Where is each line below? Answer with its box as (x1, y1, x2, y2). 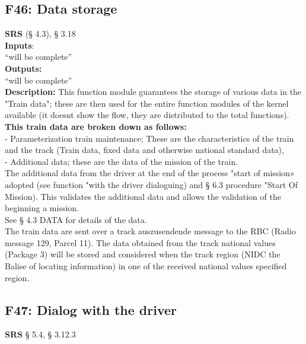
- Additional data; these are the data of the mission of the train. (5, 155, 238, 167)
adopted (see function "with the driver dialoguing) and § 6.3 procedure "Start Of (5, 178, 298, 190)
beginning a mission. (5, 202, 79, 214)
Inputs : (5, 39, 34, 51)
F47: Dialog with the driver (5, 300, 177, 318)
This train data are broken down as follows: (5, 120, 187, 132)
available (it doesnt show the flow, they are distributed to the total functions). (5, 109, 289, 121)
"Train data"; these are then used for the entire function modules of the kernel (5, 97, 289, 109)
